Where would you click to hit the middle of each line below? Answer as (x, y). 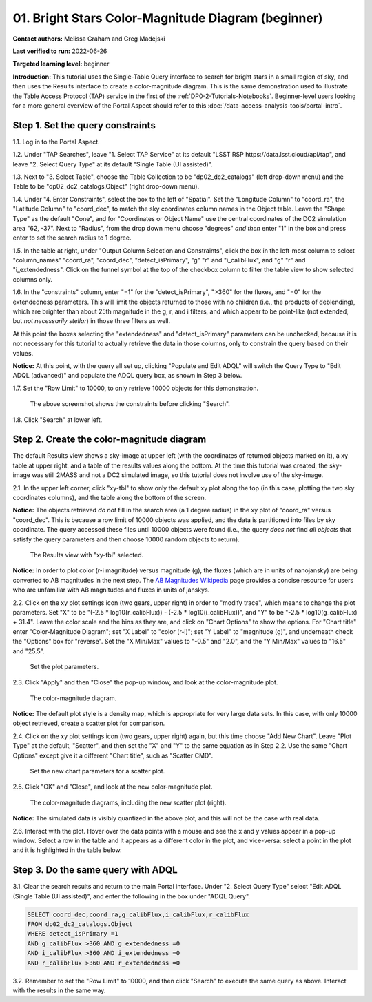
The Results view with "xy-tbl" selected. (87, 555)
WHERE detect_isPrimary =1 (73, 934)
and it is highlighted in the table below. (67, 850)
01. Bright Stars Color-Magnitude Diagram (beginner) (168, 18)
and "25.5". (29, 651)
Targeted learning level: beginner (61, 64)
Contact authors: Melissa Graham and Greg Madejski (89, 39)
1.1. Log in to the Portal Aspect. (56, 142)
